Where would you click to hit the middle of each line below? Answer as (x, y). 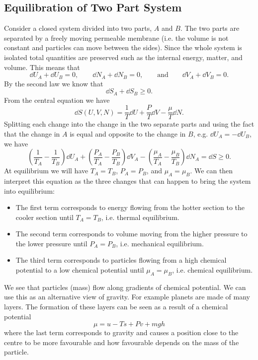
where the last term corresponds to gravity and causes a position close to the (121, 332)
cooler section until (44, 217)
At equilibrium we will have (46, 171)
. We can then (212, 171)
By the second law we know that (54, 83)
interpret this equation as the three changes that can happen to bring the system (128, 180)
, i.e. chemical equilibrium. (213, 270)
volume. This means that (42, 67)
